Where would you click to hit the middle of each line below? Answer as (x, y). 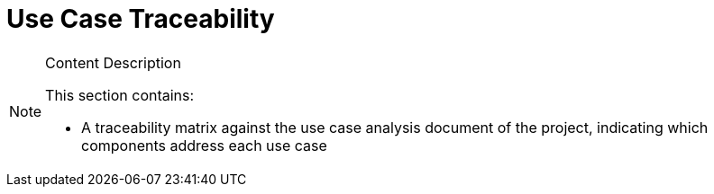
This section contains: (120, 95)
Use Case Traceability (141, 19)
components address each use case (204, 145)
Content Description (113, 62)
